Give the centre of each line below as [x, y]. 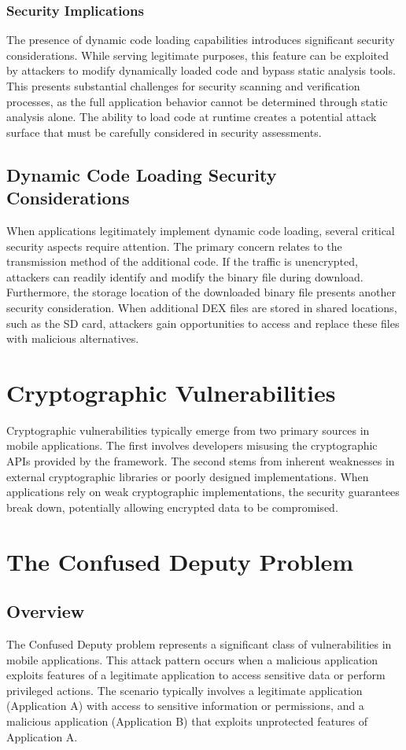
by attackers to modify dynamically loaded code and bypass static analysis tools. [201, 70]
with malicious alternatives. [73, 338]
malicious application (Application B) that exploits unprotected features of [187, 721]
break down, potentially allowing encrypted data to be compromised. [172, 507]
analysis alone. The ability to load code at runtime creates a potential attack [192, 117]
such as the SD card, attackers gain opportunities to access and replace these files [203, 323]
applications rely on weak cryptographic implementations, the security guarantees [203, 492]
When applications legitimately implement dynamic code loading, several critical [201, 230]
